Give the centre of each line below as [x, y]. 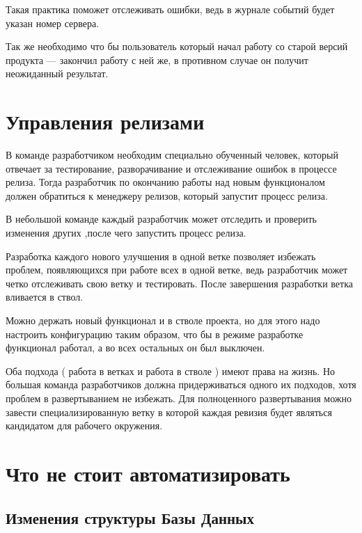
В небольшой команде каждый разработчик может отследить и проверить [161, 219]
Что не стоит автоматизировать [148, 473]
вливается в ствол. [45, 297]
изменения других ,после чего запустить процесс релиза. [126, 233]
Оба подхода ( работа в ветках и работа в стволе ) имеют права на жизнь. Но [171, 371]
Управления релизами [105, 121]
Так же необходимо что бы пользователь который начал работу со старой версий [177, 46]
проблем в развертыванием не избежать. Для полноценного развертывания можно [179, 398]
